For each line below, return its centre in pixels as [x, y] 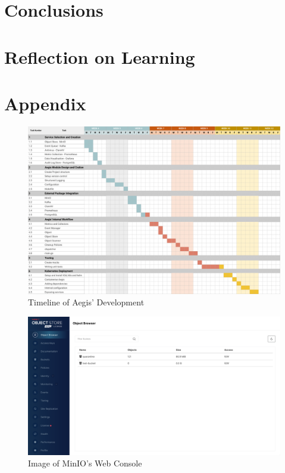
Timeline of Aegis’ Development [86, 302]
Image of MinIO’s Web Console [85, 463]
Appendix [45, 103]
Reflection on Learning [100, 56]
